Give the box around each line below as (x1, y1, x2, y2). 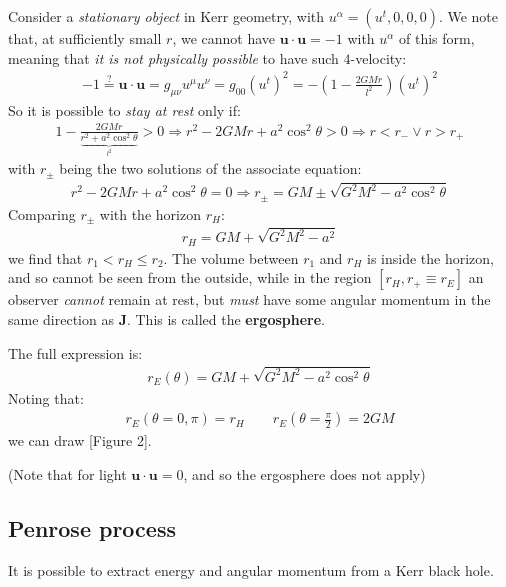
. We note (438, 6, 499, 26)
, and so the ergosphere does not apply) (183, 463, 426, 484)
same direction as (8, 309, 114, 330)
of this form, (399, 28, 475, 48)
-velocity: (350, 47, 407, 68)
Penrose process (8, 512, 176, 543)
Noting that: (8, 387, 84, 408)
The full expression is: (8, 342, 143, 363)
